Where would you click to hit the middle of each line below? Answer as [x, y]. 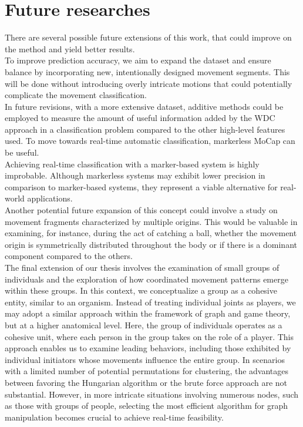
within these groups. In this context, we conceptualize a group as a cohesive [141, 290]
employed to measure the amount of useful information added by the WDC [140, 118]
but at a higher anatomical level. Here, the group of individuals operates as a [144, 325]
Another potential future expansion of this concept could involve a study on [141, 210]
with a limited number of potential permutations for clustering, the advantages [147, 371]
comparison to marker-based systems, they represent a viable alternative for [141, 186]
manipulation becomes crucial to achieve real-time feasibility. [114, 417]
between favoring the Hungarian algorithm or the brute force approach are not [146, 382]
